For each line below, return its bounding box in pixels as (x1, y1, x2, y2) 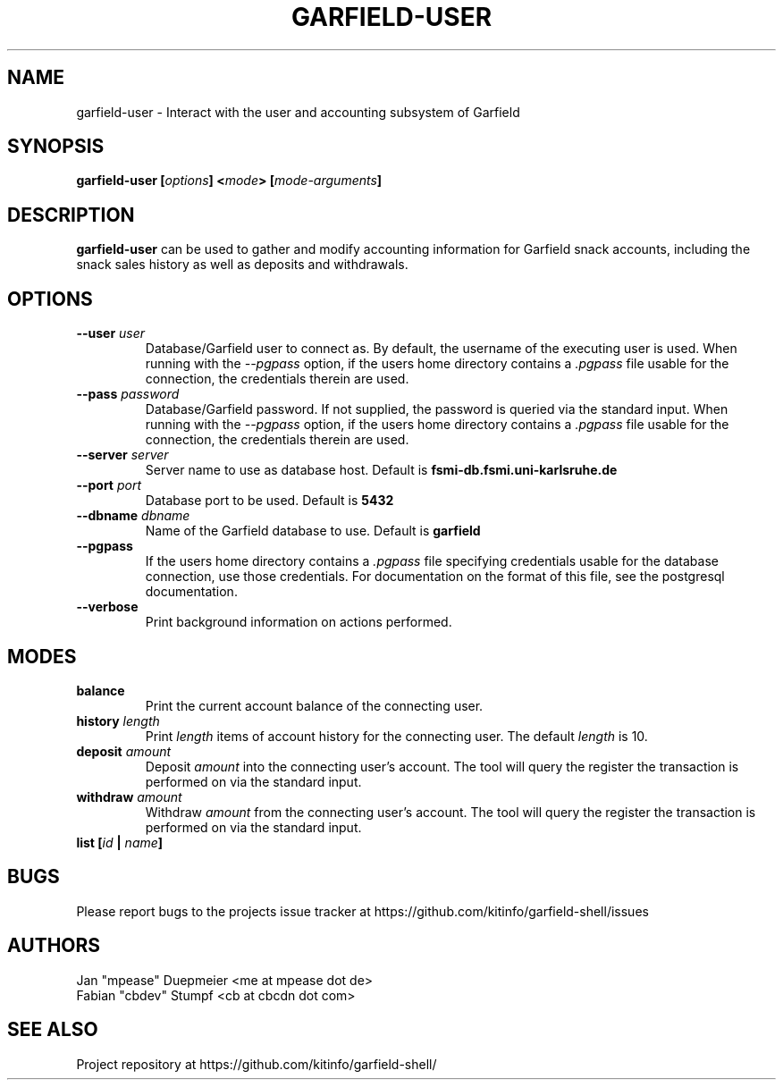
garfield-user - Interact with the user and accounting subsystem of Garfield (76, 104, 520, 120)
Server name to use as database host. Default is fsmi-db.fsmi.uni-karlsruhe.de (145, 462, 618, 478)
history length (76, 712, 160, 729)
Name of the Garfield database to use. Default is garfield (145, 523, 481, 539)
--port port (76, 477, 142, 493)
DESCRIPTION (7, 203, 135, 226)
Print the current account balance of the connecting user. (145, 697, 484, 713)
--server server (76, 447, 169, 463)
